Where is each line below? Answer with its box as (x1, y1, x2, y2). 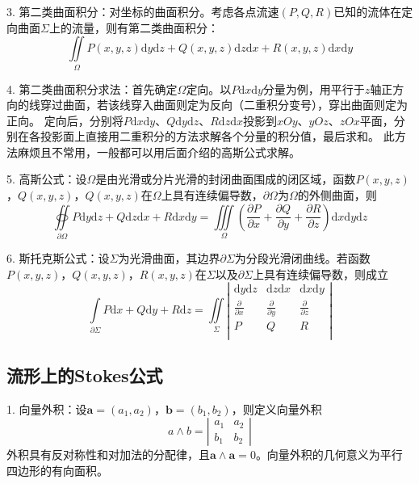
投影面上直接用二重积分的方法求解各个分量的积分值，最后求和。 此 (40, 128, 395, 145)
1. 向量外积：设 (6, 400, 87, 417)
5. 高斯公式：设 (6, 170, 87, 187)
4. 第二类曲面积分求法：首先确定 (6, 80, 178, 97)
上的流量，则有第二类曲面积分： (48, 19, 219, 36)
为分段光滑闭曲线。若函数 (234, 250, 371, 266)
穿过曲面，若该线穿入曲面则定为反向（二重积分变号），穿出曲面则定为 (40, 96, 408, 113)
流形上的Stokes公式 (6, 362, 163, 387)
